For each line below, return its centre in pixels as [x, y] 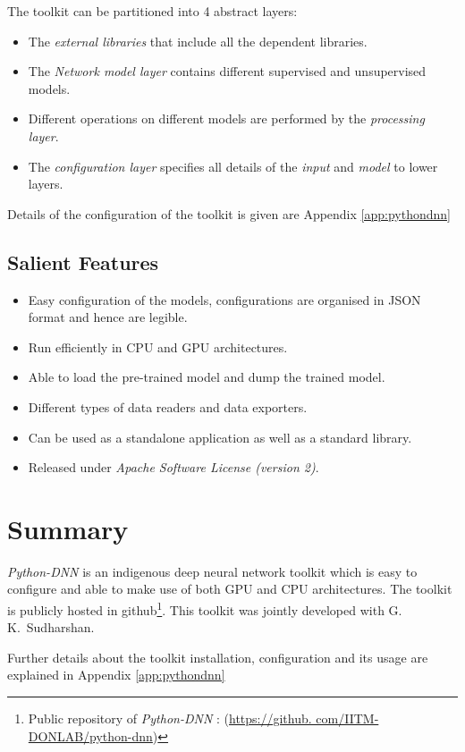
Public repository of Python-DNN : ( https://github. [170, 718]
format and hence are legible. [108, 317]
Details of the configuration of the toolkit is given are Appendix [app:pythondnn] [229, 213]
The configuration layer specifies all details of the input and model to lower [233, 166]
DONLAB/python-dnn [90, 735]
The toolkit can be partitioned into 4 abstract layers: [152, 11]
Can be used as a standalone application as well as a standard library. [220, 437]
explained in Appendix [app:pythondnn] [116, 675]
